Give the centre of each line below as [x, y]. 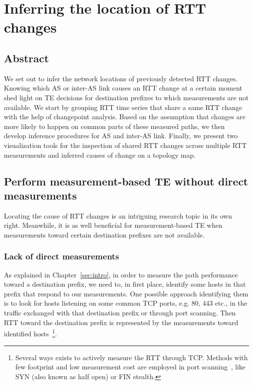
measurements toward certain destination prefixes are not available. [104, 234]
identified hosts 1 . [31, 333]
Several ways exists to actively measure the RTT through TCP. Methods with [132, 357]
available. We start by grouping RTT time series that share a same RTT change [123, 107]
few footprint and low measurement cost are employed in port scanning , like [130, 367]
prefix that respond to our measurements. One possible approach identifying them [126, 293]
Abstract [27, 58]
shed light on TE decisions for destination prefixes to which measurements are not [126, 97]
